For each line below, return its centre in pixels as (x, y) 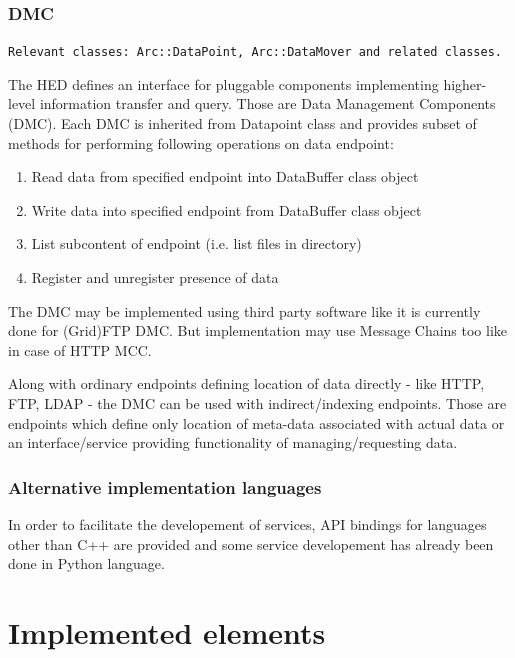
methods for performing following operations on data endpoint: (201, 142)
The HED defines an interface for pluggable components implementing (223, 83)
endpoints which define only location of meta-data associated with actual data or (256, 422)
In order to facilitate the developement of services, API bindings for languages (247, 524)
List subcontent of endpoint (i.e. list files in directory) (196, 243)
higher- (465, 83)
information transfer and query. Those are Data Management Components (267, 103)
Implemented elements (167, 631)
